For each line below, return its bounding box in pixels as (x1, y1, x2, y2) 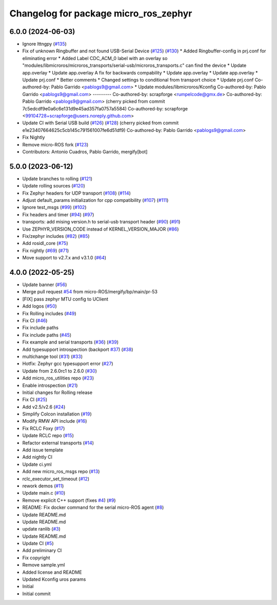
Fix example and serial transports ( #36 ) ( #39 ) (22, 339, 119, 345)
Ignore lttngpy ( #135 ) (22, 41, 67, 47)
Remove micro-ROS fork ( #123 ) (22, 141, 89, 147)
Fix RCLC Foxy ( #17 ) (22, 425, 65, 431)
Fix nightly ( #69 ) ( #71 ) (22, 247, 69, 254)
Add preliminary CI (22, 547, 62, 554)
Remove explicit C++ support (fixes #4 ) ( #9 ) (22, 497, 116, 503)
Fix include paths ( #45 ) (22, 332, 72, 338)
